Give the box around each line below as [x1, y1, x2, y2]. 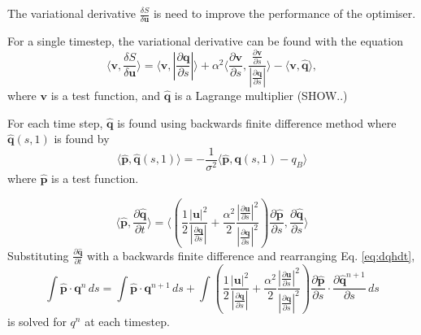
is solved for [7, 312, 67, 329]
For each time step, [7, 114, 103, 131]
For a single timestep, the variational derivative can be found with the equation [7, 32, 403, 49]
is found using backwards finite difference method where [117, 114, 397, 131]
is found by [54, 130, 110, 147]
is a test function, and [50, 87, 160, 104]
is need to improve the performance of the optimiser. [153, 5, 416, 21]
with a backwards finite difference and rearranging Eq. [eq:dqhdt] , [87, 246, 415, 263]
